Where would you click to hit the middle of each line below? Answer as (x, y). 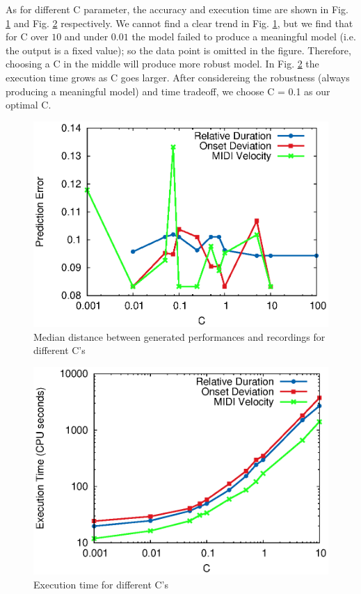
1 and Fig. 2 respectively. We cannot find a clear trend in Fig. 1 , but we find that (179, 23)
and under (86, 37)
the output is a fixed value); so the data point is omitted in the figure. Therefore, (178, 50)
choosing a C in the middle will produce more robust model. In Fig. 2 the (162, 64)
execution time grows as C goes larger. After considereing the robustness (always (178, 77)
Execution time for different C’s (101, 584)
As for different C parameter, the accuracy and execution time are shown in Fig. (177, 9)
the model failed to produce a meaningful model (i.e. (244, 37)
